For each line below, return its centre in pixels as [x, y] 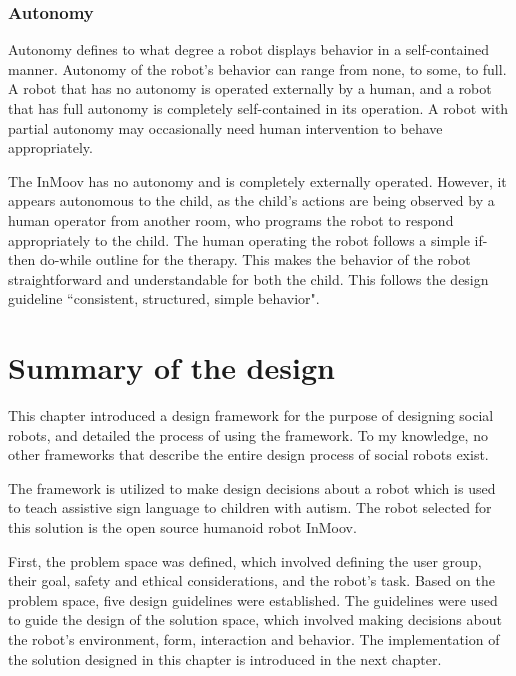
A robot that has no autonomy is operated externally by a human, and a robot [250, 88]
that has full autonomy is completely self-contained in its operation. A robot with [258, 108]
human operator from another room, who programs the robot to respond [231, 219]
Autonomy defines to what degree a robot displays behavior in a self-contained [249, 49]
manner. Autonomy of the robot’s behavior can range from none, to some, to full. [257, 68]
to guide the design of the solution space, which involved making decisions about [255, 619]
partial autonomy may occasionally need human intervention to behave [225, 127]
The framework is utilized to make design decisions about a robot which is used [252, 487]
